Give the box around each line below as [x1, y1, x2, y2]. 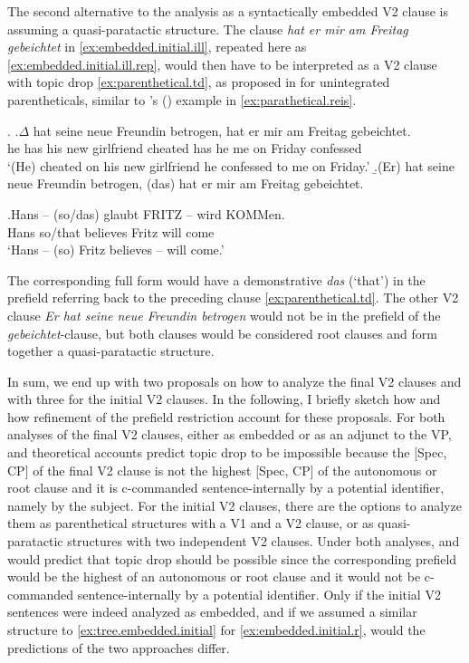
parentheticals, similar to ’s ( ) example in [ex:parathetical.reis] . [7, 90, 357, 109]
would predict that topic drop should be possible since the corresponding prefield [7, 549, 457, 568]
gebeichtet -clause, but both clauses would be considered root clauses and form [7, 323, 437, 342]
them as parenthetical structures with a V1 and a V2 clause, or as [7, 514, 374, 533]
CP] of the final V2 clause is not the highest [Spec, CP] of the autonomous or [7, 460, 437, 479]
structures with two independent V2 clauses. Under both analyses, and [67, 532, 460, 551]
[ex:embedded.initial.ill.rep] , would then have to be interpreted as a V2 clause [7, 54, 437, 73]
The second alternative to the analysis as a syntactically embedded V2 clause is [7, 2, 449, 20]
